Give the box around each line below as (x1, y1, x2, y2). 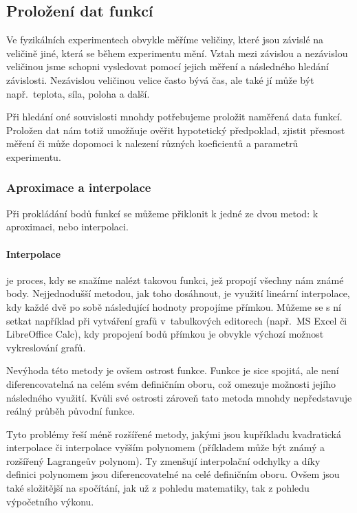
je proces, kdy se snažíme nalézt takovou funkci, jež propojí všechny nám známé (6, 272, 344, 287)
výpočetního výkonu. (6, 494, 94, 508)
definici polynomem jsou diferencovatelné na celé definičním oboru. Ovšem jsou (6, 467, 340, 481)
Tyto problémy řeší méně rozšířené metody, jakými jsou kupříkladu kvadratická (6, 426, 341, 441)
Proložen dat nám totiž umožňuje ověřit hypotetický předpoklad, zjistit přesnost (6, 122, 345, 137)
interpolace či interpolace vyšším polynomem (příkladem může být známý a (6, 440, 325, 455)
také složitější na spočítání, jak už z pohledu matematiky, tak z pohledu (6, 481, 310, 495)
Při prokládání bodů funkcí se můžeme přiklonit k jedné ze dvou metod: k (6, 206, 318, 220)
